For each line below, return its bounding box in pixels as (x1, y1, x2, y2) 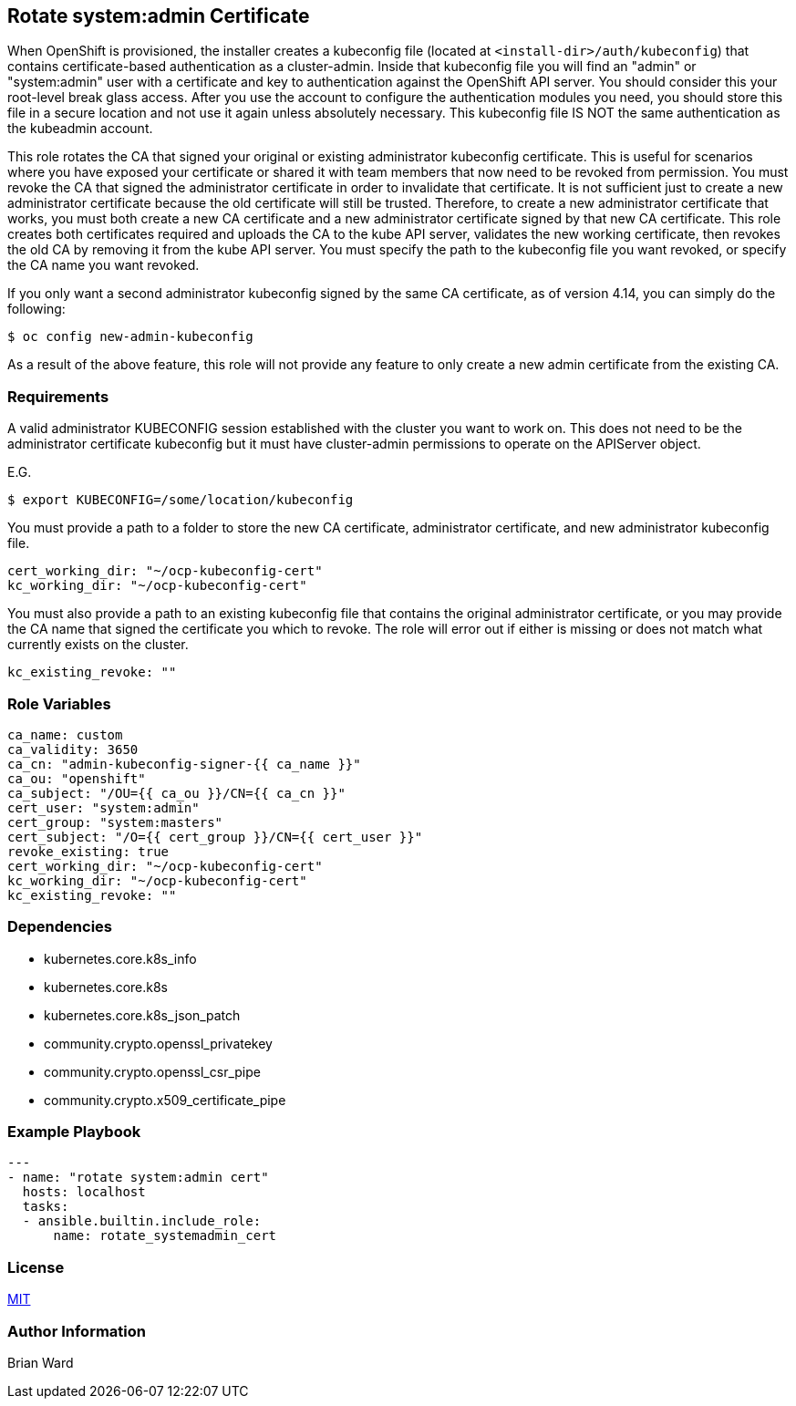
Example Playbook (7, 1122, 141, 1142)
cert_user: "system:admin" (7, 800, 200, 815)
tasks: (22, 1199, 69, 1215)
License (7, 1257, 65, 1277)
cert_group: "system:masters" (7, 814, 223, 830)
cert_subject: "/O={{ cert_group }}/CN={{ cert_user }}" (7, 829, 423, 844)
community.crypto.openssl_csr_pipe (44, 1063, 261, 1080)
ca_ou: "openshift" (7, 770, 146, 786)
